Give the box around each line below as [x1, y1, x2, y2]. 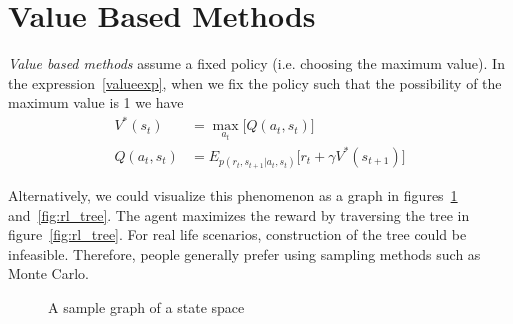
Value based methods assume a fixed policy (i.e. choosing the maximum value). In [8, 53, 505, 74]
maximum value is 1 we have [8, 92, 184, 113]
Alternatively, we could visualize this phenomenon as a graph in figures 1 [8, 185, 458, 206]
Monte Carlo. [8, 263, 89, 284]
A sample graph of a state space [48, 296, 245, 317]
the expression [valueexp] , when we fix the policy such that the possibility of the [8, 72, 502, 93]
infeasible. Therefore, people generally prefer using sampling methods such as [8, 243, 481, 264]
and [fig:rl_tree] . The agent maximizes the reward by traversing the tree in [8, 204, 470, 225]
